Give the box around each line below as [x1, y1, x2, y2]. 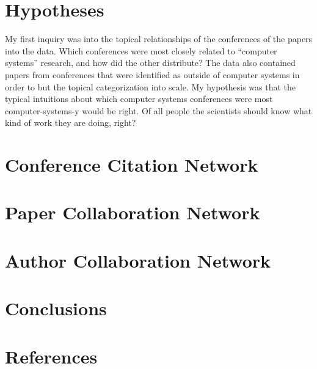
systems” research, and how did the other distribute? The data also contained [5, 56, 296, 69]
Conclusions [5, 296, 107, 321]
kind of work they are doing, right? [5, 116, 136, 129]
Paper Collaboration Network [5, 200, 260, 225]
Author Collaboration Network [5, 247, 271, 272]
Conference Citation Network [5, 152, 258, 177]
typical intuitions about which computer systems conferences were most [5, 92, 273, 105]
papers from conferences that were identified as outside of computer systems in [5, 68, 300, 81]
